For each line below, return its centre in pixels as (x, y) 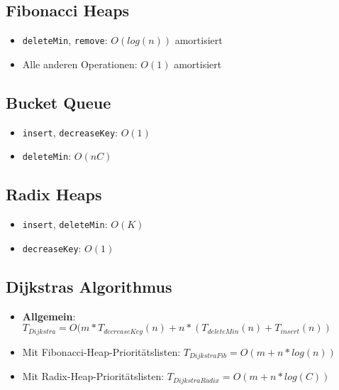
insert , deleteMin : (65, 224)
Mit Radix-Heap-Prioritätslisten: (93, 376)
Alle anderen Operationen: (80, 64)
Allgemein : (49, 316)
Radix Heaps (54, 194)
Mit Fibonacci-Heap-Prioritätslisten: (101, 351)
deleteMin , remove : (65, 40)
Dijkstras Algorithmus (89, 286)
